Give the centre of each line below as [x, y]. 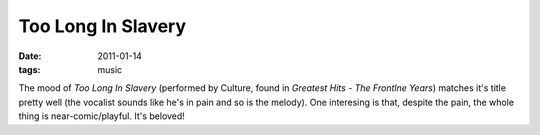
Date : [30, 56]
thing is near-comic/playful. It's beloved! [101, 116]
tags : [29, 69]
